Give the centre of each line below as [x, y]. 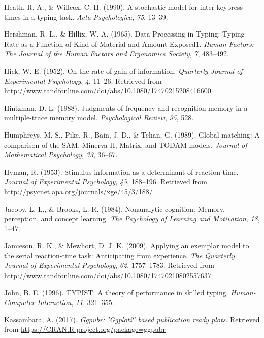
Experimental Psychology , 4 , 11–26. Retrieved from [83, 80]
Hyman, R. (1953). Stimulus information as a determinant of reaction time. [121, 171]
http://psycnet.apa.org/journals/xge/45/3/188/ [78, 191]
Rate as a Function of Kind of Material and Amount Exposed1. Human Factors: [129, 43]
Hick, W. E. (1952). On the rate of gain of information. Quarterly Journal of [123, 70]
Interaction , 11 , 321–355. [76, 302]
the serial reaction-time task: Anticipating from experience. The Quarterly [119, 255]
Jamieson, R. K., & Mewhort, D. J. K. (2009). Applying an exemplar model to [127, 245]
